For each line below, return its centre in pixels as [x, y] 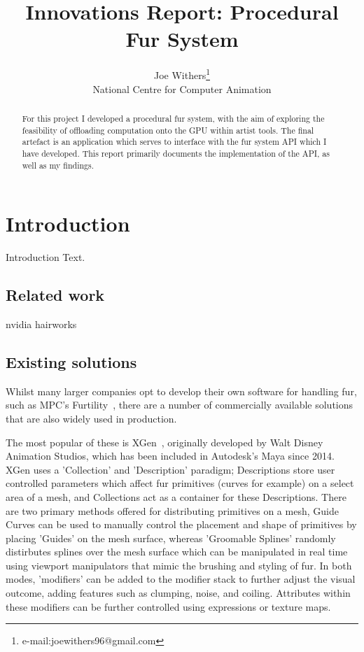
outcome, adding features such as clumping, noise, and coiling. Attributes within [178, 593]
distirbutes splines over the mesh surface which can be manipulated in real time [177, 552]
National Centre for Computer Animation [182, 88]
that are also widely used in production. [91, 418]
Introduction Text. [45, 257]
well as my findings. [58, 165]
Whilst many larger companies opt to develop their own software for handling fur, [181, 391]
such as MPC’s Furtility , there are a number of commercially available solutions [180, 405]
